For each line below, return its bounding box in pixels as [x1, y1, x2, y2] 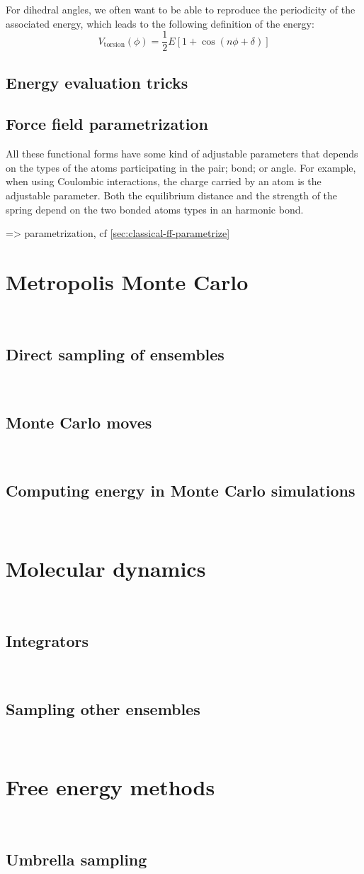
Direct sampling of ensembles [6, 343, 224, 365]
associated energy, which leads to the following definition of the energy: [6, 16, 314, 31]
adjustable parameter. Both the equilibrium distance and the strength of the [6, 188, 338, 203]
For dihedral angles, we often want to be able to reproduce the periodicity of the [6, 2, 356, 16]
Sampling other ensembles [6, 697, 200, 719]
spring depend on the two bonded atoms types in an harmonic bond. [6, 201, 304, 216]
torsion [103, 41, 125, 49]
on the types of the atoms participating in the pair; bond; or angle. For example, [6, 160, 356, 175]
